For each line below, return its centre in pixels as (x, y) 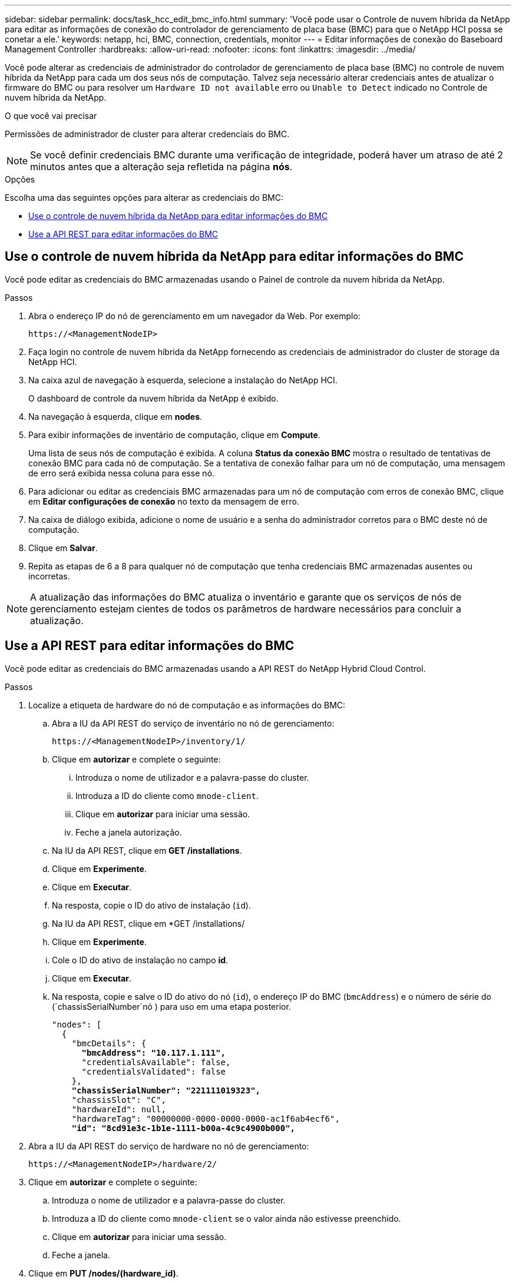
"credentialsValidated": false (154, 1071)
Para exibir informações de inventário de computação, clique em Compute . (174, 435)
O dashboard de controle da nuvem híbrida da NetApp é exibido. (153, 398)
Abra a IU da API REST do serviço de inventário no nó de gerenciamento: (193, 723)
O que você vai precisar (51, 116)
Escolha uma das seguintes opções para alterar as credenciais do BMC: (144, 198)
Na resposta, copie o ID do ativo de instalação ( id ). (151, 905)
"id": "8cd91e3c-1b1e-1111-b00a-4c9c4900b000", (183, 1128)
